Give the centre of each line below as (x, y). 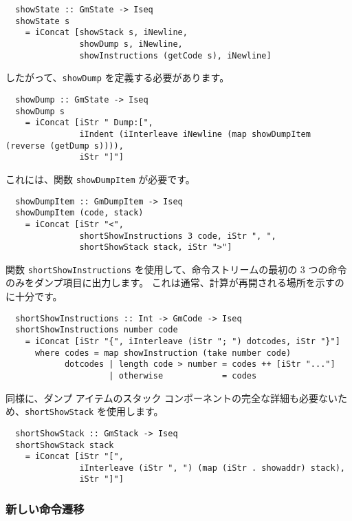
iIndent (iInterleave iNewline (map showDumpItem (195, 134)
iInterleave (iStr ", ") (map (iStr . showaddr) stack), (212, 468)
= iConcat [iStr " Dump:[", (89, 123)
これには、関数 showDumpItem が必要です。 (100, 179)
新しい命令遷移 (45, 509)
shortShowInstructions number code (97, 330)
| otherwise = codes (183, 375)
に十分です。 (34, 296)
